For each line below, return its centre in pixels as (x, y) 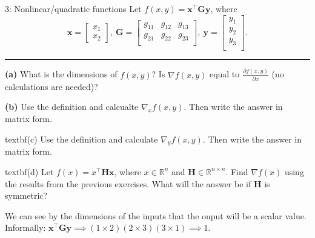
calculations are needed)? (51, 86)
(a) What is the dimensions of (61, 74)
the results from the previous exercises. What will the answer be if (128, 183)
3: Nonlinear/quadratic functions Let (73, 8)
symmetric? (26, 195)
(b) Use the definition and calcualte (72, 107)
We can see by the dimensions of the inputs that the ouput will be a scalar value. (156, 215)
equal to (224, 74)
